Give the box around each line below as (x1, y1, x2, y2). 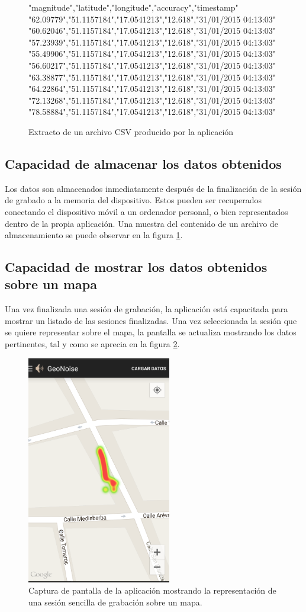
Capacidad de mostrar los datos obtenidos (5, 258, 268, 276)
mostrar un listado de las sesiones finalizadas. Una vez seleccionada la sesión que (5, 314, 297, 326)
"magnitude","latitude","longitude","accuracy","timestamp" (28, 1, 239, 13)
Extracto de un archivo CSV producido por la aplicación (28, 125, 234, 137)
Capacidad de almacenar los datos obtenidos (5, 154, 282, 172)
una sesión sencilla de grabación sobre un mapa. (28, 595, 202, 608)
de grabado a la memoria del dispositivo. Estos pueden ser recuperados (5, 194, 262, 206)
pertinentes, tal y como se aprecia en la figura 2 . (5, 338, 180, 350)
